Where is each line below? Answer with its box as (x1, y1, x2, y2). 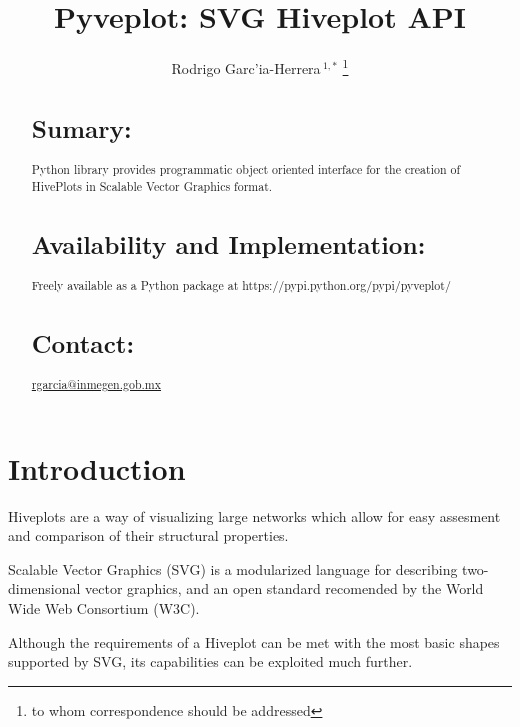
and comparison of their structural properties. (8, 525, 289, 546)
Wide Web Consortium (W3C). (8, 598, 200, 618)
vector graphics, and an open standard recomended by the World (85, 578, 484, 599)
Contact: (31, 325, 135, 360)
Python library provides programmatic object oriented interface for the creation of (31, 160, 461, 177)
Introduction (8, 447, 186, 488)
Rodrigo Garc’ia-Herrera (171, 57, 321, 78)
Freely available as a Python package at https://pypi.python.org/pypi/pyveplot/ (31, 276, 451, 293)
